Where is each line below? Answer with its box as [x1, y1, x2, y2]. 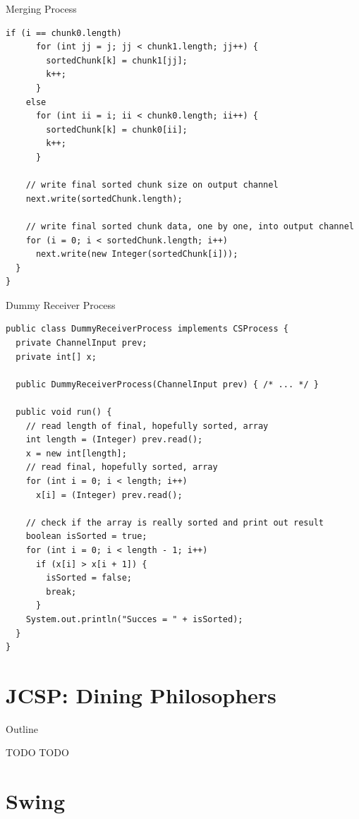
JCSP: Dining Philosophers [6, 680, 276, 709]
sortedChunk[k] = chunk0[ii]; [46, 124, 188, 135]
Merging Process [6, 1, 77, 16]
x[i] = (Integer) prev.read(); [35, 490, 183, 500]
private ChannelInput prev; [16, 338, 147, 348]
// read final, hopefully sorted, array [25, 462, 218, 473]
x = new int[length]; [25, 448, 127, 459]
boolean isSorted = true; [25, 531, 147, 542]
